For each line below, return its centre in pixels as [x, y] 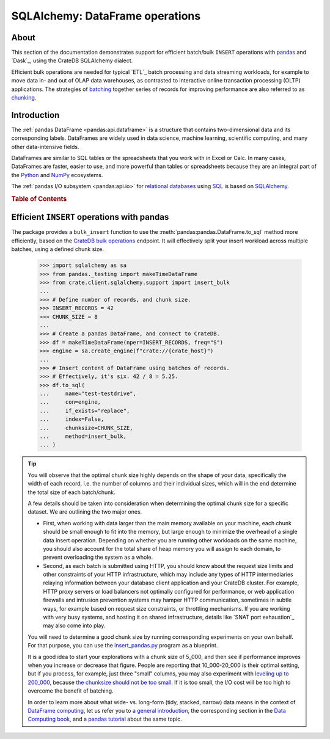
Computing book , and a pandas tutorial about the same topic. [105, 719]
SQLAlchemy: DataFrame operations [106, 16]
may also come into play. [74, 625]
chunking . [24, 98]
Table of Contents [39, 199]
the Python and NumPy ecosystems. [57, 175]
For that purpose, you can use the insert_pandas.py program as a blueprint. [123, 646]
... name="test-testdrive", [88, 394]
